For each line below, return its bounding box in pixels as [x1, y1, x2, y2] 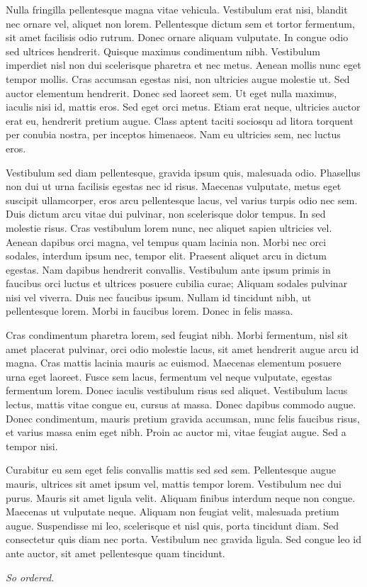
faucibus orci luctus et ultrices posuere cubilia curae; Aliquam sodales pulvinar [6, 276, 348, 291]
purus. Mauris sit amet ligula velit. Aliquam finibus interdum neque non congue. [6, 490, 356, 505]
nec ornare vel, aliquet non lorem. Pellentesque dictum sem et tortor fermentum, [6, 16, 355, 30]
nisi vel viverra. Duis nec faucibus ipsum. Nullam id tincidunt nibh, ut [6, 289, 312, 304]
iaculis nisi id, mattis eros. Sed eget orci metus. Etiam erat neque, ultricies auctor [6, 99, 361, 114]
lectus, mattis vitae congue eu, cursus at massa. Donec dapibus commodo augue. [6, 397, 356, 412]
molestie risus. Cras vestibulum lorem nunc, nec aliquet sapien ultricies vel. [6, 220, 332, 235]
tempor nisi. [6, 438, 58, 453]
